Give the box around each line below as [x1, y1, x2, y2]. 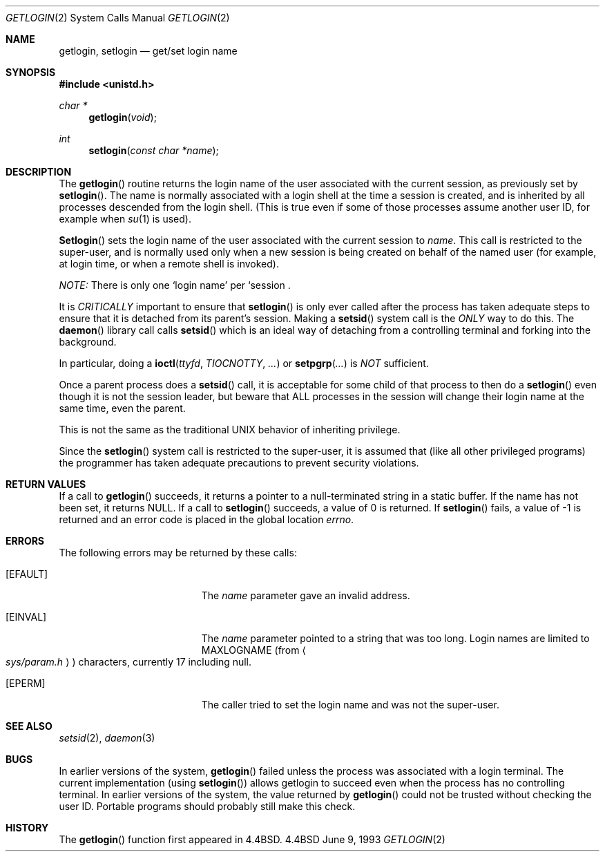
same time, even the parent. [59, 402, 186, 414]
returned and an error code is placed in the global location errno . [59, 514, 354, 525]
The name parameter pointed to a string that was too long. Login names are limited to [201, 632, 590, 644]
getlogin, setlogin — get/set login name [59, 45, 238, 57]
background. [59, 336, 117, 348]
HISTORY [6, 822, 49, 834]
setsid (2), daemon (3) [59, 732, 155, 744]
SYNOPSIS [6, 66, 56, 78]
